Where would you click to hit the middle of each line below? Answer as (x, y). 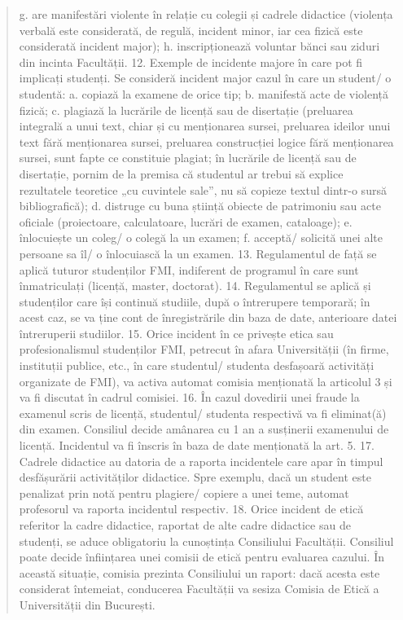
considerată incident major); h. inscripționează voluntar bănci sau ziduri (199, 46)
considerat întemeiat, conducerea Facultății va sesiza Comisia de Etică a (199, 589)
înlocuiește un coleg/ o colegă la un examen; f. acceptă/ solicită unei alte (201, 237)
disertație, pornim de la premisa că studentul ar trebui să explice (181, 173)
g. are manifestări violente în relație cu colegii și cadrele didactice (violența (206, 14)
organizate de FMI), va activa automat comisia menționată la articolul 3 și (206, 381)
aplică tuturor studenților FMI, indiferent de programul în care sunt (189, 269)
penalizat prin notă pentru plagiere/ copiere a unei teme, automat (184, 492)
